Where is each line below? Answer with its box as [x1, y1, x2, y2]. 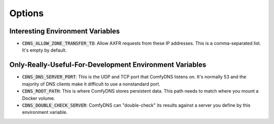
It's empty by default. [22, 47, 67, 53]
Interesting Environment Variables [9, 27, 120, 35]
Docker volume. [22, 95, 55, 101]
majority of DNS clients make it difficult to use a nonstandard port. [22, 81, 160, 87]
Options [9, 8, 44, 19]
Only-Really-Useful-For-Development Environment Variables [9, 61, 207, 69]
